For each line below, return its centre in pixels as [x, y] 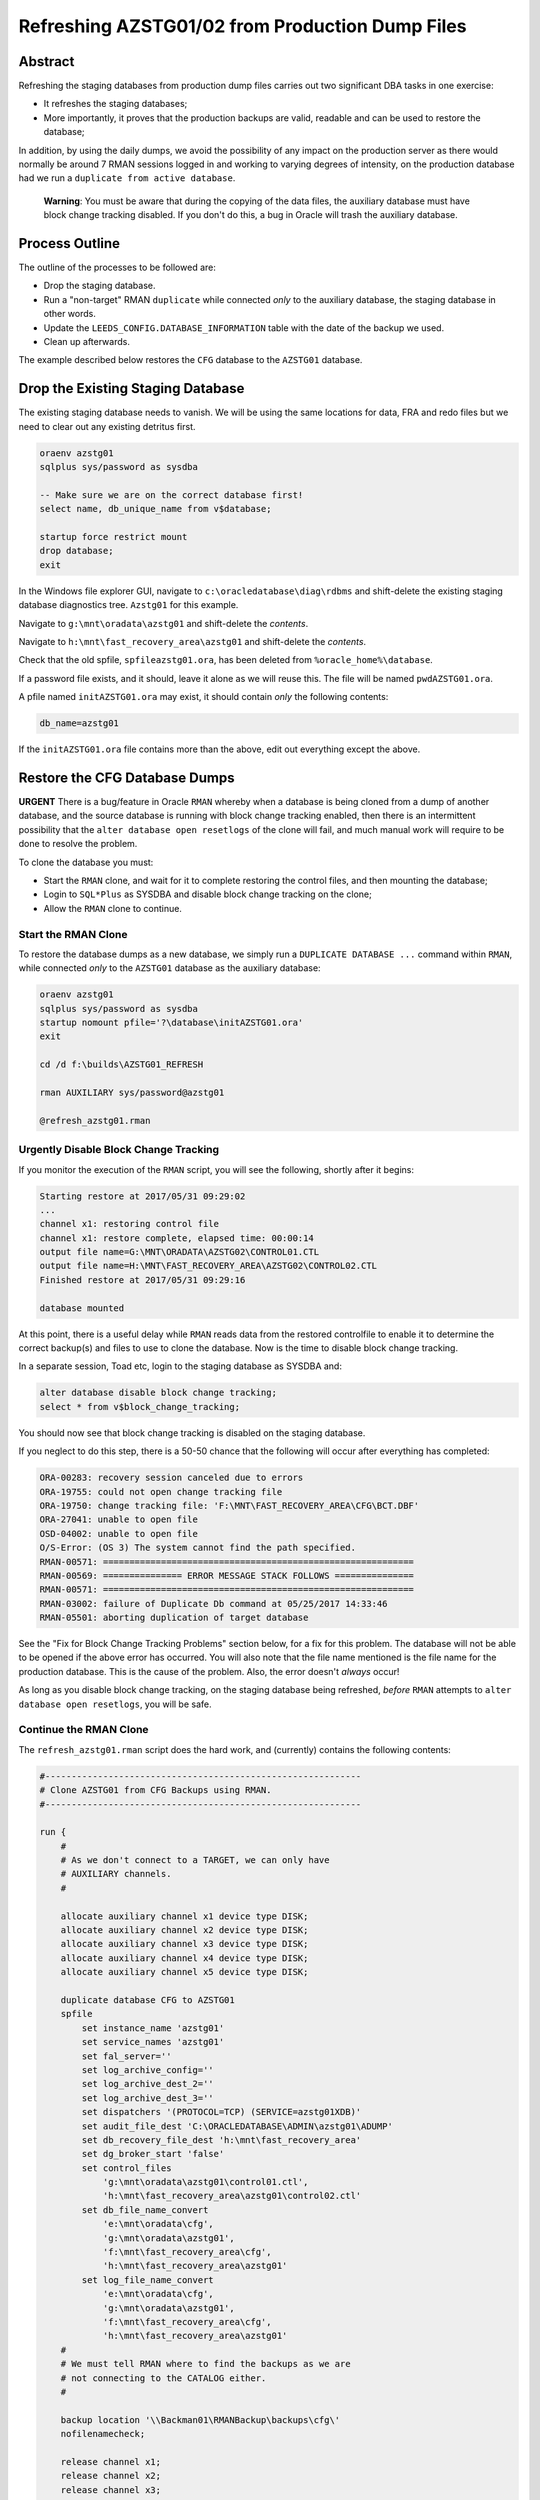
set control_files [126, 2168]
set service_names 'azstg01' [153, 2042]
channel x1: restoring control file [129, 1224]
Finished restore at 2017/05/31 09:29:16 [142, 1279]
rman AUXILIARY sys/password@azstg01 [132, 1093]
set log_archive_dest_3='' [147, 2098]
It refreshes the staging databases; [115, 104]
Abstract [46, 61]
